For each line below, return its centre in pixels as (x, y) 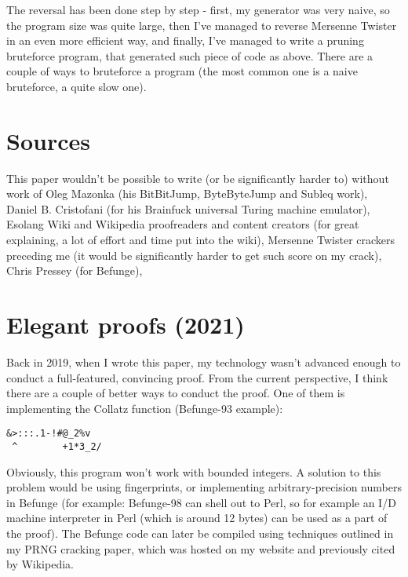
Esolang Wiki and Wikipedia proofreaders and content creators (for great (183, 224)
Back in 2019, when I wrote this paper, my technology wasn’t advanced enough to (204, 362)
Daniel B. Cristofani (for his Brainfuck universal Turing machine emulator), (188, 208)
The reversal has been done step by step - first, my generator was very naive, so (198, 9)
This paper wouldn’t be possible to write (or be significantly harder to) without (198, 178)
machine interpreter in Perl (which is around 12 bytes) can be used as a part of (197, 518)
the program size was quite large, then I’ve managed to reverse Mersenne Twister (202, 25)
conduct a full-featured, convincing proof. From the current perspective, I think (197, 377)
